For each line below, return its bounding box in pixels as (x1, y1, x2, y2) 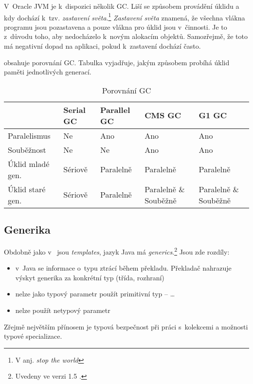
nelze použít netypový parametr (15, 305, 110, 315)
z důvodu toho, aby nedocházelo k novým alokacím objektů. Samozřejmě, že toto (4, 31, 248, 41)
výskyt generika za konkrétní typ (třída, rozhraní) (15, 272, 164, 282)
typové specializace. (4, 331, 62, 341)
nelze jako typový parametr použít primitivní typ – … (15, 289, 175, 299)
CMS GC (145, 110, 181, 121)
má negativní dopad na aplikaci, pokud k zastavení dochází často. (4, 41, 201, 51)
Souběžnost (8, 144, 46, 155)
